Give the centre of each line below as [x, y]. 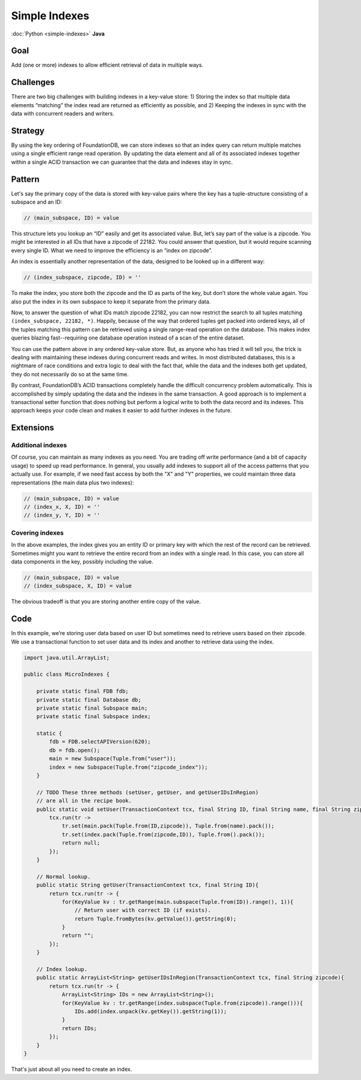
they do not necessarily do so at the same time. [70, 374]
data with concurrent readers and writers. [63, 114]
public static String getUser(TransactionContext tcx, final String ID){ [147, 885]
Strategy [28, 130]
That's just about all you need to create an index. [72, 1069]
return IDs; [79, 1028]
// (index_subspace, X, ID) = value [78, 586]
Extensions [32, 428]
